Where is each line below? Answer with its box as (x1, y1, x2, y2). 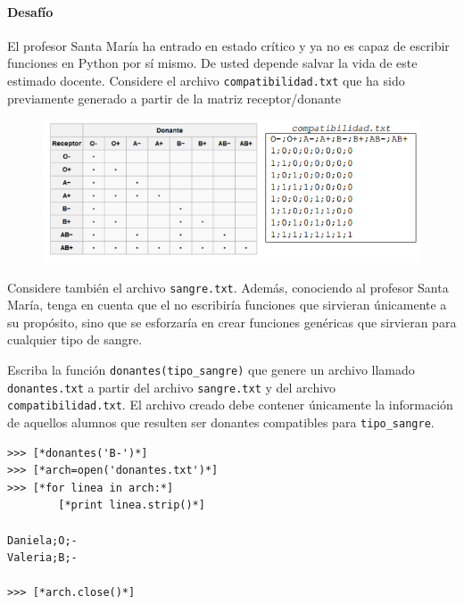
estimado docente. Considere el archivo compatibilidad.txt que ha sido (7, 70, 405, 89)
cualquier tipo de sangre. (7, 330, 143, 349)
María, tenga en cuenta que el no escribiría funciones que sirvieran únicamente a (7, 295, 447, 314)
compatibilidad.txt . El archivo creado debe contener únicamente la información (7, 395, 453, 414)
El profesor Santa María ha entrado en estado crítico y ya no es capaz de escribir (7, 36, 450, 54)
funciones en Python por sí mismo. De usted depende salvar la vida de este (7, 54, 418, 72)
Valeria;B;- (7, 551, 78, 565)
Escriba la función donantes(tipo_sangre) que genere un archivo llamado (7, 360, 415, 379)
